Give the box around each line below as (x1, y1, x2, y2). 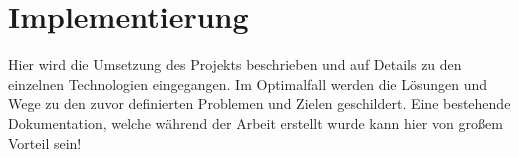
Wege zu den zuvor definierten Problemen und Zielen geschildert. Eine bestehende (8, 93, 511, 114)
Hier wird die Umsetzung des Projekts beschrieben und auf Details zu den (8, 54, 462, 75)
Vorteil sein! (8, 132, 82, 153)
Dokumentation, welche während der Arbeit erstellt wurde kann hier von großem (8, 112, 503, 133)
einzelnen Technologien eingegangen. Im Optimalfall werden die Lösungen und (8, 73, 488, 94)
